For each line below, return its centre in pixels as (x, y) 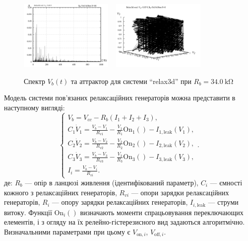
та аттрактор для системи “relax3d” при (131, 81)
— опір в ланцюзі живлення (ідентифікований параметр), (112, 182)
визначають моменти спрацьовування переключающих (162, 212)
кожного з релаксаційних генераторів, (61, 192)
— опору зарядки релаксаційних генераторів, (120, 202)
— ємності (226, 182)
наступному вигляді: (34, 107)
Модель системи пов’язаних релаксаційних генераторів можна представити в (120, 98)
